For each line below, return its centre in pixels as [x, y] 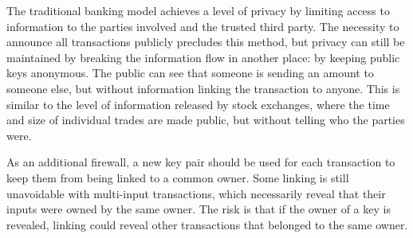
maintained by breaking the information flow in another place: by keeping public [203, 57]
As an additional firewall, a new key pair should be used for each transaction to [201, 162]
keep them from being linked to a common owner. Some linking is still [178, 177]
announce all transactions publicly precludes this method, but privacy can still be [206, 42]
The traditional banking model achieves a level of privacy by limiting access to [198, 10]
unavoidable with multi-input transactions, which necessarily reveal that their [196, 193]
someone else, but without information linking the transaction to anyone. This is [203, 88]
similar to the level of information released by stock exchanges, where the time [198, 104]
